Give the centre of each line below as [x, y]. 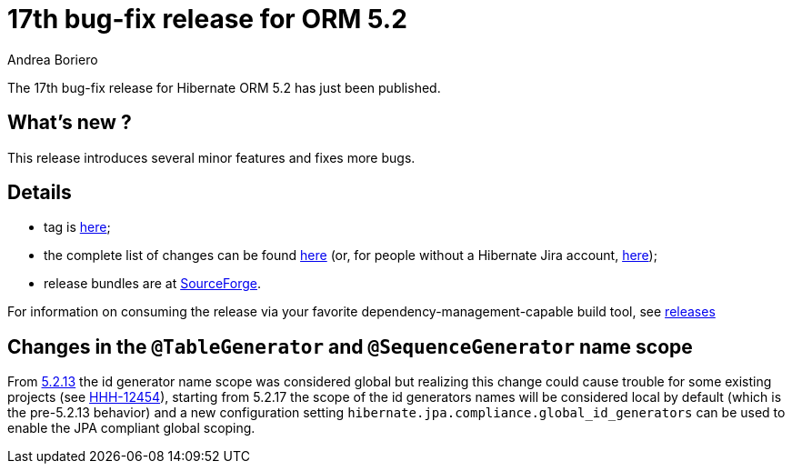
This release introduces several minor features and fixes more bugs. [211, 157]
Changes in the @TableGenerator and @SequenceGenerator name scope [350, 346]
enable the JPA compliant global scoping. [131, 428]
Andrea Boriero [53, 59]
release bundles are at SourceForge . [152, 284]
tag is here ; [77, 227]
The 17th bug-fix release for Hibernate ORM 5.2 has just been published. [224, 87]
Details [40, 193]
